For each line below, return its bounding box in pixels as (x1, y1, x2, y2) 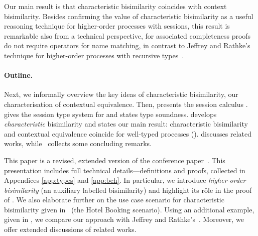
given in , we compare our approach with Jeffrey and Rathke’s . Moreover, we (4, 214, 244, 224)
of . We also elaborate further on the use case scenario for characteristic (4, 194, 224, 205)
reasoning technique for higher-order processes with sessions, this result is (4, 21, 230, 31)
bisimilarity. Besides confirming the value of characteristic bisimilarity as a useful (4, 11, 253, 21)
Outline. (4, 70, 33, 80)
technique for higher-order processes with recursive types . (4, 50, 184, 60)
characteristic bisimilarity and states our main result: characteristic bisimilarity (4, 119, 248, 129)
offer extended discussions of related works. (4, 224, 137, 234)
